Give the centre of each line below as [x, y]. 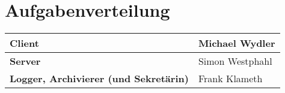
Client [24, 43]
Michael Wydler [237, 43]
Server [25, 61]
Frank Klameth [230, 79]
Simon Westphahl [235, 61]
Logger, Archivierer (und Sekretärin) [99, 79]
